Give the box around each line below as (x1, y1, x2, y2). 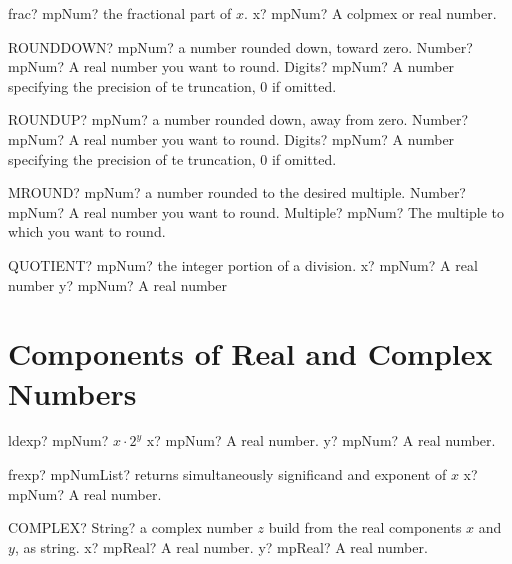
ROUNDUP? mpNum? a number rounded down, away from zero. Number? (8, 109, 469, 130)
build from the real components (268, 517, 462, 538)
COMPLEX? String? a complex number (8, 517, 253, 538)
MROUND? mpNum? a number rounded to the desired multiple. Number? (8, 182, 466, 203)
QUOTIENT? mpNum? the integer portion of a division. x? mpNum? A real (8, 254, 478, 275)
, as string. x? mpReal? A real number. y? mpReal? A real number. (14, 536, 428, 557)
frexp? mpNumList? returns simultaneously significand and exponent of (8, 464, 447, 485)
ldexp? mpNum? (8, 430, 109, 451)
